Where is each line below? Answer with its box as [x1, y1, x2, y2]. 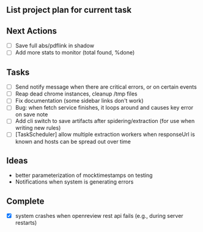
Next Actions [6, 26, 57, 36]
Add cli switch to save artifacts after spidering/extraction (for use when [15, 118, 195, 125]
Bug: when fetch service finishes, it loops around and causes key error [15, 104, 194, 111]
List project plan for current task [6, 5, 132, 15]
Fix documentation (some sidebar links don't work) [15, 97, 144, 105]
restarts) [15, 219, 37, 226]
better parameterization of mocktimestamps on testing [15, 171, 153, 179]
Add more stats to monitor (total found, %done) [15, 49, 135, 56]
